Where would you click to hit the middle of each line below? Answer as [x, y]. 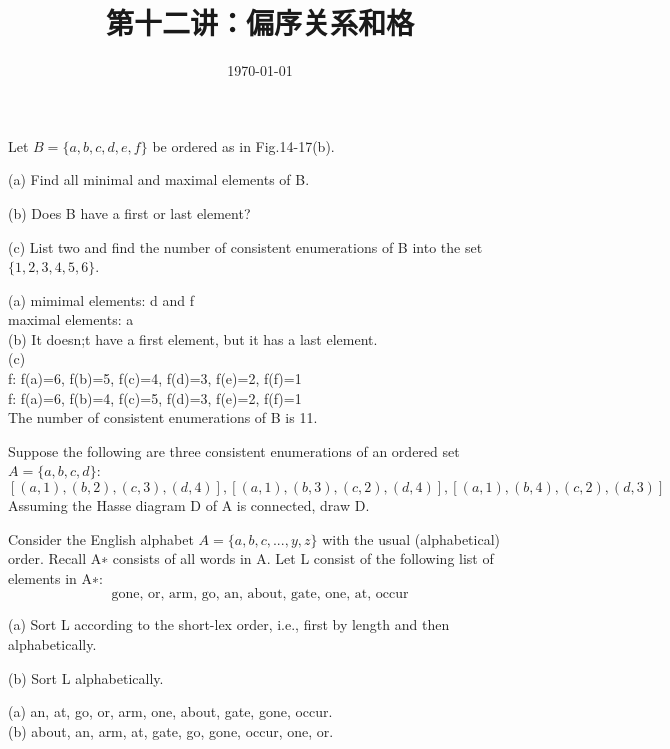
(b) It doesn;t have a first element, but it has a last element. [193, 338]
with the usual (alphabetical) [411, 538]
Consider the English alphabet [101, 538]
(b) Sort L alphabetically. [86, 677]
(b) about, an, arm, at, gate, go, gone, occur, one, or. [171, 730]
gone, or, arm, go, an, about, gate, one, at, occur [260, 594]
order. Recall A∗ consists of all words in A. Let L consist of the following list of [251, 558]
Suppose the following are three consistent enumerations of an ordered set [234, 450]
